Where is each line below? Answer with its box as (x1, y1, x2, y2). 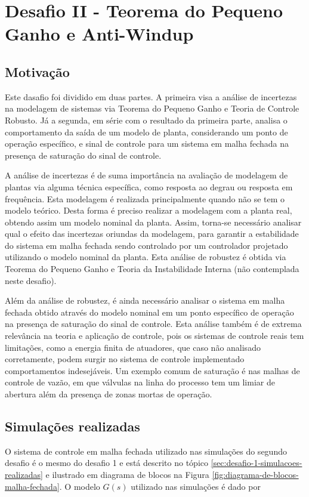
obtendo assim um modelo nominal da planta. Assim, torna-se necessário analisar (5, 215, 302, 228)
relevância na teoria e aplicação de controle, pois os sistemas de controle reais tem (5, 329, 304, 342)
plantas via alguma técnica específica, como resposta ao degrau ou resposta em (5, 180, 293, 193)
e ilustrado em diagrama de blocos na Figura (45, 468, 209, 480)
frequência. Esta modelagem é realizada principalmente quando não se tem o (5, 192, 285, 205)
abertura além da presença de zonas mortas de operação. (5, 388, 212, 400)
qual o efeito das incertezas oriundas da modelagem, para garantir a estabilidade (5, 227, 299, 240)
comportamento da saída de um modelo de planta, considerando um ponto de (5, 125, 288, 138)
